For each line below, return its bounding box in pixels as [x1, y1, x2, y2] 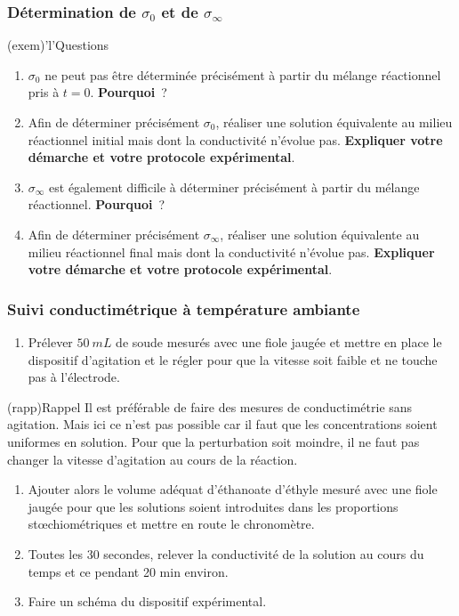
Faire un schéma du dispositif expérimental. [28, 592, 267, 611]
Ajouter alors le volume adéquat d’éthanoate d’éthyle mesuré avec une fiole [28, 480, 438, 498]
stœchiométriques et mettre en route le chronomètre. [28, 515, 315, 533]
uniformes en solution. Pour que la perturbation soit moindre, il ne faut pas [7, 432, 420, 450]
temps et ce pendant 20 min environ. [28, 562, 229, 580]
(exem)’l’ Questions [7, 36, 109, 54]
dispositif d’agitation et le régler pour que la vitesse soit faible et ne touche [28, 350, 438, 369]
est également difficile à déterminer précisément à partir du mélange [49, 177, 420, 196]
